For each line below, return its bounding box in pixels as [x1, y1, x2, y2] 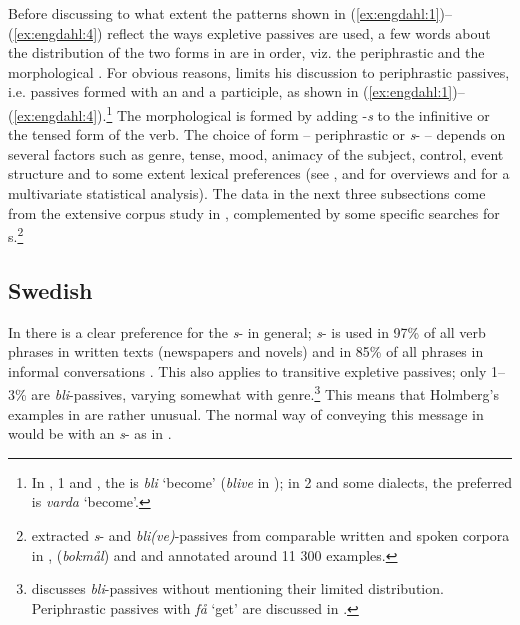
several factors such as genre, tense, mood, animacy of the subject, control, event [8, 143, 504, 164]
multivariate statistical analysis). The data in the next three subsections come [8, 183, 486, 203]
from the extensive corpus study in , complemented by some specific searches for [8, 202, 500, 223]
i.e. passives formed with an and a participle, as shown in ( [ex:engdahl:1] [8, 81, 453, 102]
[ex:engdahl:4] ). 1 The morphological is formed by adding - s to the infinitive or [13, 101, 490, 125]
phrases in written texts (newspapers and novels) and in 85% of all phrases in [8, 341, 484, 362]
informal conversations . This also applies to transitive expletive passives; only [8, 360, 487, 381]
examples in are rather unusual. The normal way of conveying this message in [8, 403, 484, 424]
